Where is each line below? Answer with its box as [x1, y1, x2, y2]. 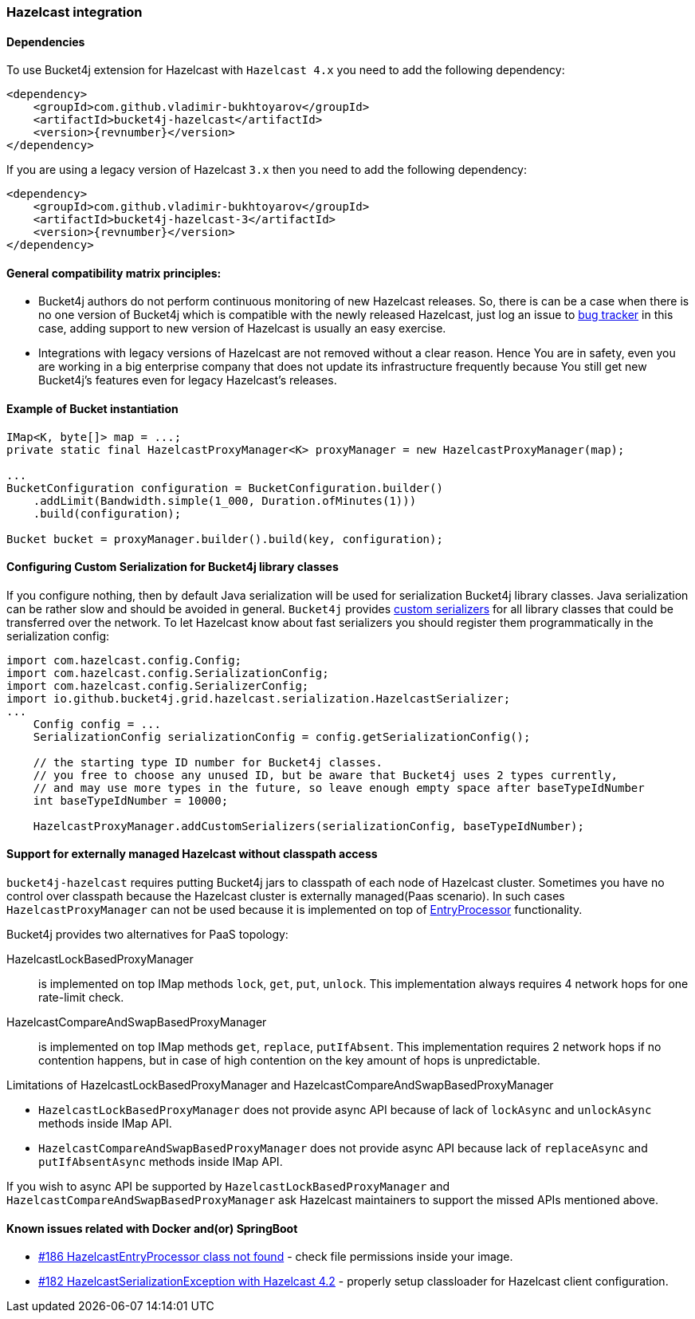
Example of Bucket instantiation [6, 402, 179, 416]
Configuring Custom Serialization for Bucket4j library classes [6, 560, 339, 574]
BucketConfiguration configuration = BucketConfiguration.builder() [6, 481, 443, 494]
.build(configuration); [33, 506, 182, 520]
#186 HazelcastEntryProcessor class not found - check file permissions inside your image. [38, 1250, 513, 1264]
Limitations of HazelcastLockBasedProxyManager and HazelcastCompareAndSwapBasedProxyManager [6, 1078, 554, 1093]
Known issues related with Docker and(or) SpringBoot [6, 1221, 298, 1235]
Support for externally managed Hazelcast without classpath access [6, 847, 378, 861]
